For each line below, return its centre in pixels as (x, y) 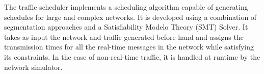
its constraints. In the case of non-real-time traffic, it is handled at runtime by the (132, 56)
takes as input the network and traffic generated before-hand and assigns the (124, 36)
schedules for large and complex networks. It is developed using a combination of (130, 17)
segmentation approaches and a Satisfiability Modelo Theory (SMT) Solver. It (126, 27)
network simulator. (33, 67)
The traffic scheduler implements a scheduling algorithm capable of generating (126, 7)
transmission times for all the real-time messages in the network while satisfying (129, 47)
